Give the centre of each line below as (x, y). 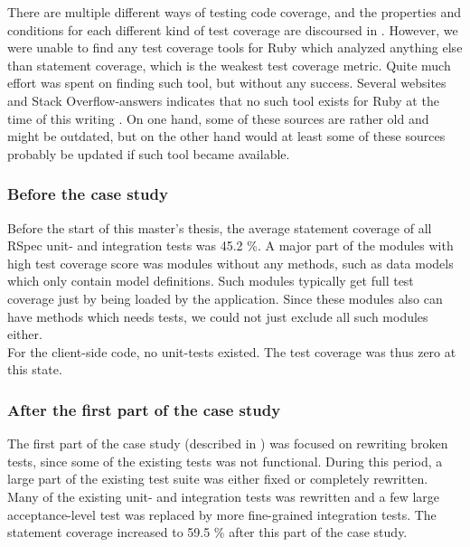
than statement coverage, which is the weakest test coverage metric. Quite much (229, 65)
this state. (35, 369)
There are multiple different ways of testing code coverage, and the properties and (235, 12)
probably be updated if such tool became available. (149, 153)
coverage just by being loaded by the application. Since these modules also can (225, 298)
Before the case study (88, 194)
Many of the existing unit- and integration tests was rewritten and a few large (224, 496)
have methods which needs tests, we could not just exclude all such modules (218, 316)
